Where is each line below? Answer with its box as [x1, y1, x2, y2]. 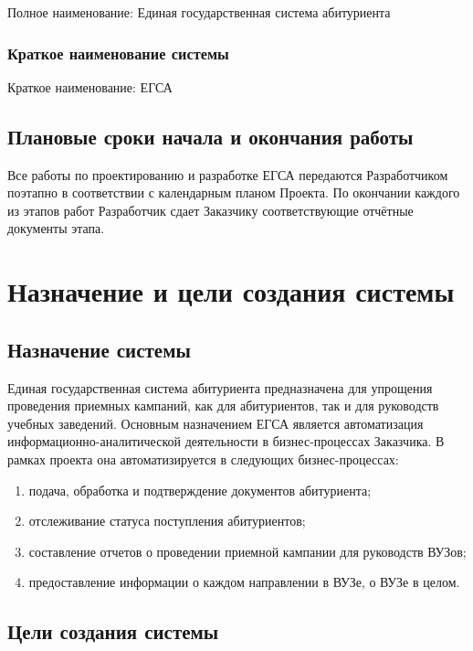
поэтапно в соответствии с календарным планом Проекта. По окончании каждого [7, 183, 460, 202]
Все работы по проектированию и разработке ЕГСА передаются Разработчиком [7, 165, 448, 184]
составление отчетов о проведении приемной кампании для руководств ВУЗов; [28, 541, 467, 560]
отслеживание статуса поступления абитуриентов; [28, 511, 306, 530]
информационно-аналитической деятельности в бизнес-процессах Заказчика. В [7, 432, 445, 451]
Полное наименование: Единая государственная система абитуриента [7, 3, 391, 21]
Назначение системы [7, 335, 191, 363]
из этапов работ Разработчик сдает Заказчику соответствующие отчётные [7, 200, 414, 219]
